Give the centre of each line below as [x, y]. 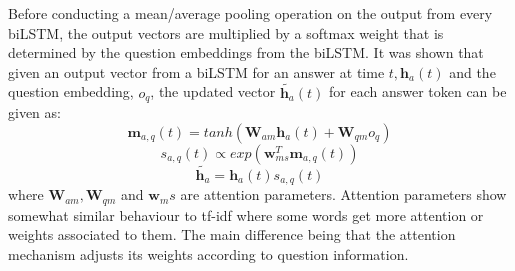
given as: [34, 112]
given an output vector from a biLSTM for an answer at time [196, 71]
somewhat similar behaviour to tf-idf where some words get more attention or [246, 214]
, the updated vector [213, 91]
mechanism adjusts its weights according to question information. [208, 253]
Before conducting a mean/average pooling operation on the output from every [250, 13]
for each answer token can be [417, 91]
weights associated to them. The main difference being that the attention [232, 234]
